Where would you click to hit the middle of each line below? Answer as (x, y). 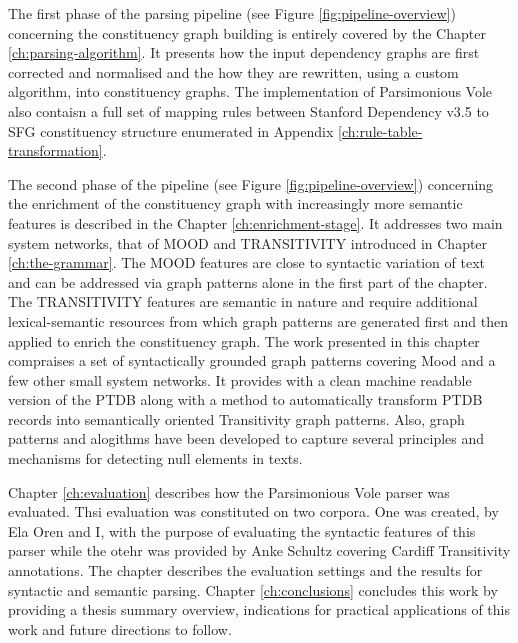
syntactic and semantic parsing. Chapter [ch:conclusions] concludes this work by (253, 589)
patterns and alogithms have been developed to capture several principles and (246, 438)
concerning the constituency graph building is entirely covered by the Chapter (247, 32)
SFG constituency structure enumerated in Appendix (171, 130)
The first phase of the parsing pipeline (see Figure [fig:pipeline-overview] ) (232, 13)
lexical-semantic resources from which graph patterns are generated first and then (258, 320)
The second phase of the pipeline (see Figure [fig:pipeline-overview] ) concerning (251, 183)
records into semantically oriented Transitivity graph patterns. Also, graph (236, 418)
